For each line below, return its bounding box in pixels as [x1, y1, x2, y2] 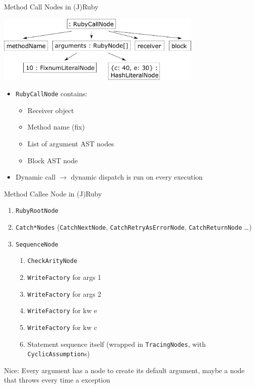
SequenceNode [15, 241, 58, 248]
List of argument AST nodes [27, 138, 114, 148]
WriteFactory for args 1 [27, 271, 102, 282]
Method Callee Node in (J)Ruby [4, 188, 102, 198]
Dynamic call [15, 172, 56, 182]
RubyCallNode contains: [15, 88, 88, 99]
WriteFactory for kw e [27, 305, 97, 316]
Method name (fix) [27, 122, 85, 132]
